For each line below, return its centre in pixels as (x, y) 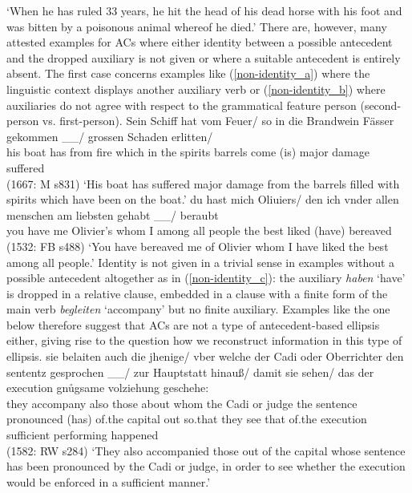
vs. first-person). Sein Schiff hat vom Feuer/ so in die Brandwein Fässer (218, 121)
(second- (381, 105)
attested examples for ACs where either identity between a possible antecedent (200, 42)
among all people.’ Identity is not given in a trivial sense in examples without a (201, 262)
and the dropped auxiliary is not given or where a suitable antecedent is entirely (204, 57)
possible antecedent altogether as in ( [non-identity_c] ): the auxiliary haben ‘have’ (206, 278)
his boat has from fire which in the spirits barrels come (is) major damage (188, 152)
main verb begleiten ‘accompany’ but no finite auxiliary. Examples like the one (198, 309)
